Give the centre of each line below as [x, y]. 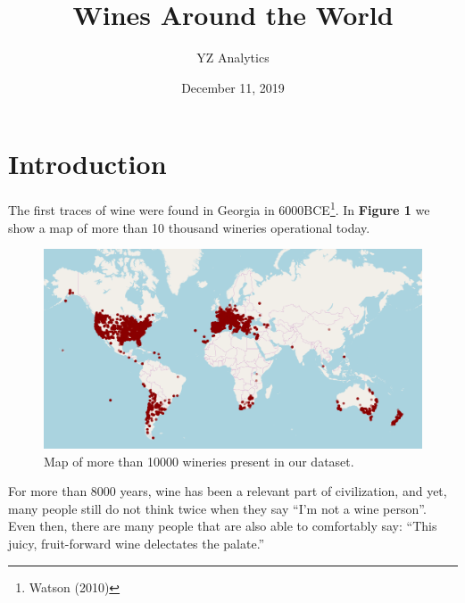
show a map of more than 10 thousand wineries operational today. [189, 227]
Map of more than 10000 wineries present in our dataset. [199, 461]
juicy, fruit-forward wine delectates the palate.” [137, 544]
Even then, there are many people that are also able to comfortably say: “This [223, 526]
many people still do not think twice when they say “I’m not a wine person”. [217, 508]
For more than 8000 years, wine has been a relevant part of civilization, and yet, [228, 491]
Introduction [87, 164]
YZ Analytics [233, 58]
